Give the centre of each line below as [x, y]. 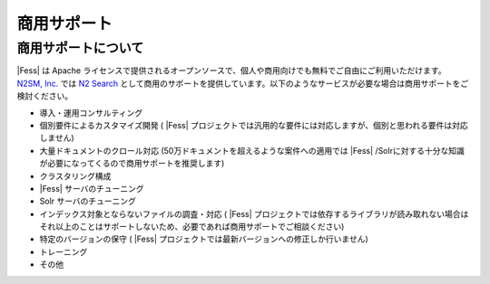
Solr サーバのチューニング [88, 201]
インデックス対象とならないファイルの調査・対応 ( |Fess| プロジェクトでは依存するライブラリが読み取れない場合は [254, 213]
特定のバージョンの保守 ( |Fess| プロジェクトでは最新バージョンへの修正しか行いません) [204, 239]
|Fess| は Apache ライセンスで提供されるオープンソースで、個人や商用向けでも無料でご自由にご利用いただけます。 [231, 71]
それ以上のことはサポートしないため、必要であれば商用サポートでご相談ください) [192, 227]
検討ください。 [44, 96]
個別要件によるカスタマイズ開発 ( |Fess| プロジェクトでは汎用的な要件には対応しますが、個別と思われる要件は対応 [254, 125]
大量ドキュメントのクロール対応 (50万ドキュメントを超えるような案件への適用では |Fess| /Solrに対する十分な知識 [252, 150]
